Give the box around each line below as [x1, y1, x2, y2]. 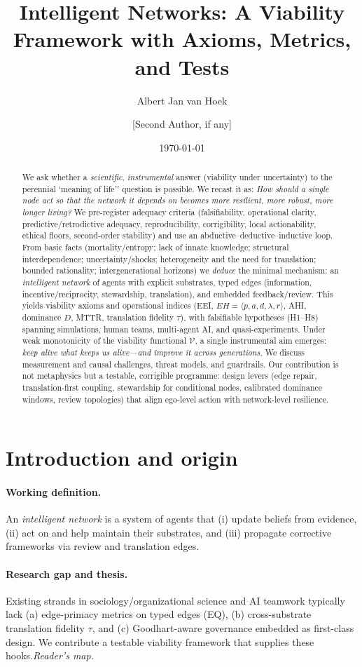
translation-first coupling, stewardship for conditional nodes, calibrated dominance [22, 381, 323, 393]
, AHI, [283, 299, 307, 311]
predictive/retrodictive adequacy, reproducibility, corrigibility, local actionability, [22, 217, 316, 229]
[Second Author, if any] [132, 116, 232, 131]
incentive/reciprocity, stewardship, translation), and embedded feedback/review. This [22, 288, 333, 299]
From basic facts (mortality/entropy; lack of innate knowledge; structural [22, 241, 289, 253]
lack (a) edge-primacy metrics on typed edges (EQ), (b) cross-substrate [6, 607, 312, 621]
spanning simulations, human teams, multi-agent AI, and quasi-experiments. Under [22, 323, 326, 335]
